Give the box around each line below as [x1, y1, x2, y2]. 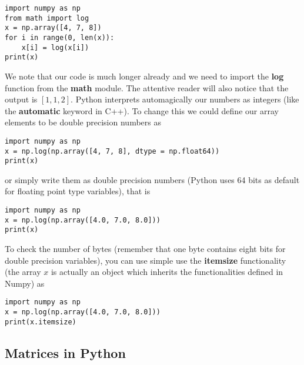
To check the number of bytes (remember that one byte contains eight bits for [5, 243, 286, 255]
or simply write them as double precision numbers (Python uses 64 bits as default [5, 173, 300, 185]
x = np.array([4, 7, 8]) [5, 24, 102, 32]
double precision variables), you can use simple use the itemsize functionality [5, 254, 286, 266]
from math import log [5, 14, 89, 22]
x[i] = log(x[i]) [21, 43, 89, 52]
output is [5, 93, 38, 105]
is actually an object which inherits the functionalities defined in [51, 266, 283, 278]
